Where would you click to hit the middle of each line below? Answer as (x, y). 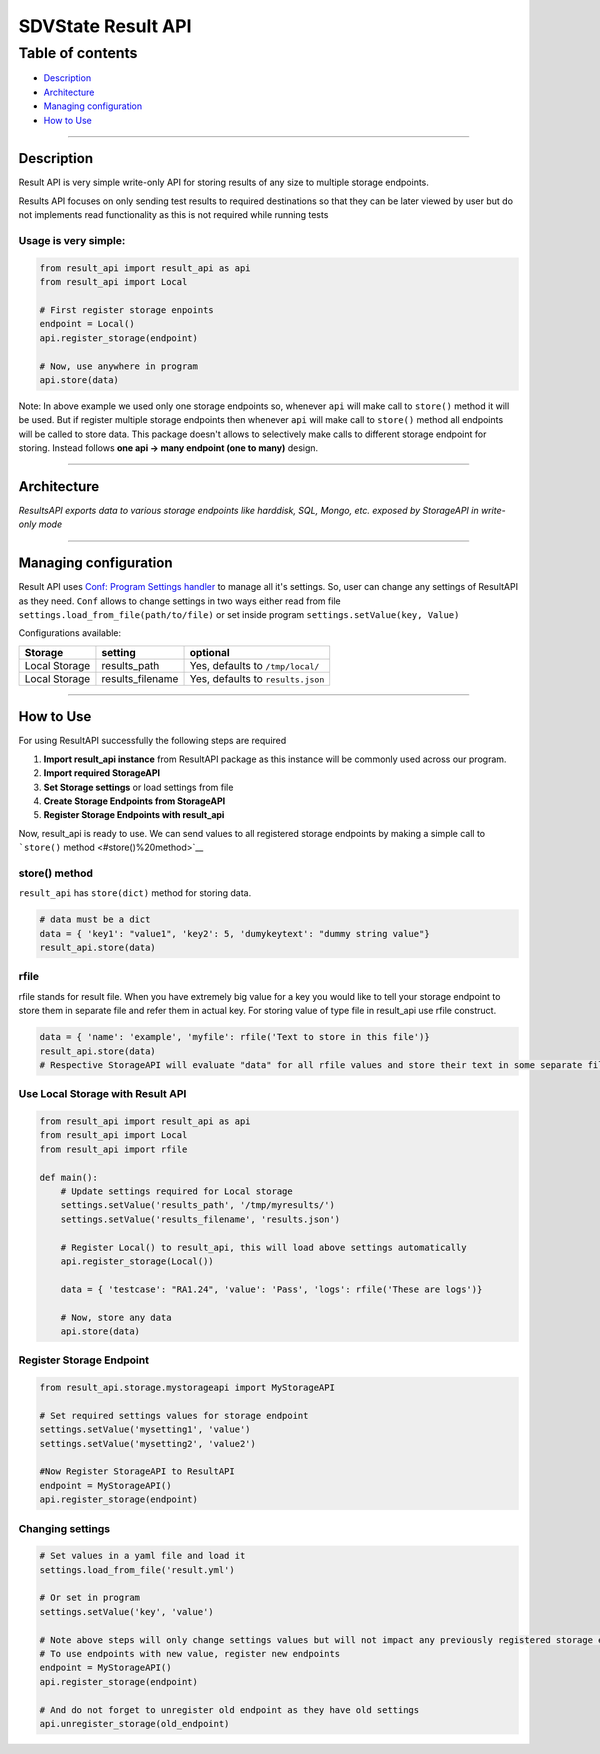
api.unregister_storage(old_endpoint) (134, 1723)
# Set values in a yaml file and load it (142, 1556)
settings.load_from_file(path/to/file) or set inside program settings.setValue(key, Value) (239, 615)
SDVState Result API (105, 26)
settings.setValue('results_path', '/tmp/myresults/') (197, 1205)
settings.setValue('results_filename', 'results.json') (200, 1219)
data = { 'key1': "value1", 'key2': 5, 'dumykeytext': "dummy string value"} (234, 933)
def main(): (69, 1177)
